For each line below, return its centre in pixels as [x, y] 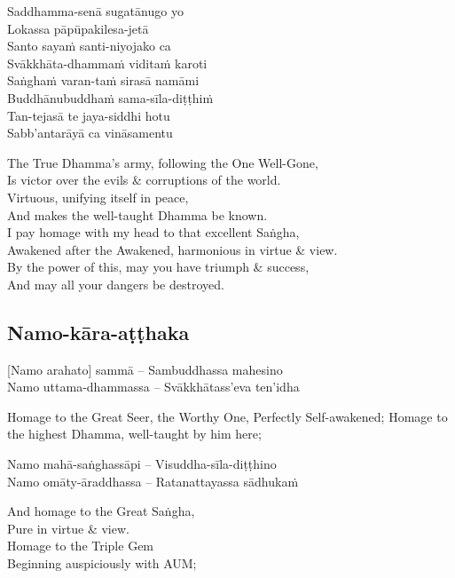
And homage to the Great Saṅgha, [101, 511]
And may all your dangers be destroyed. [116, 284]
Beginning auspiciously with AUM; [102, 563]
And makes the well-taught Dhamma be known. [137, 214]
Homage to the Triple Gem [81, 546]
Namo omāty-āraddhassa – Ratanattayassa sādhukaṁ [153, 481]
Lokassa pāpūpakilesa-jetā [78, 28]
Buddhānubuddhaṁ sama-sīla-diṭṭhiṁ [110, 97]
